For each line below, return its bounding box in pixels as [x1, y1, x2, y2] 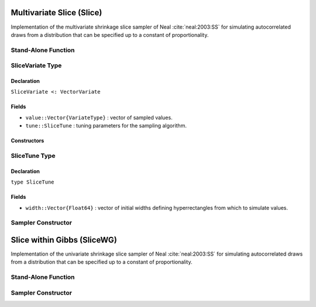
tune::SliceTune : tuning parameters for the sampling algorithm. [25, 122, 187, 129]
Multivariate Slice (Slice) [11, 8, 102, 18]
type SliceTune [11, 179, 55, 185]
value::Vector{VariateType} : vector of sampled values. [25, 114, 173, 121]
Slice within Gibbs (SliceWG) [11, 234, 117, 245]
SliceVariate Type [11, 61, 62, 70]
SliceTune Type [11, 151, 56, 160]
